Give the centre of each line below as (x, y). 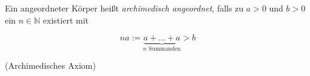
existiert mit (66, 20)
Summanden (165, 49)
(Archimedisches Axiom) (50, 65)
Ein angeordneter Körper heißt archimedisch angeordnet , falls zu (124, 8)
